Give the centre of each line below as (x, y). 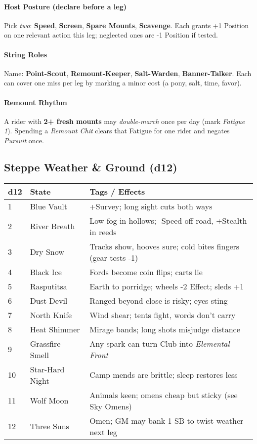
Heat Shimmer (55, 329)
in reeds (103, 232)
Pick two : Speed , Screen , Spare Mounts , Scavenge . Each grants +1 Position (127, 25)
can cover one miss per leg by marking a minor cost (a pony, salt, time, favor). (123, 83)
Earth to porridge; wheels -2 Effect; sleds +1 (167, 286)
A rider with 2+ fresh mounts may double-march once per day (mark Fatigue (125, 121)
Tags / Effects (117, 191)
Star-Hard (47, 369)
